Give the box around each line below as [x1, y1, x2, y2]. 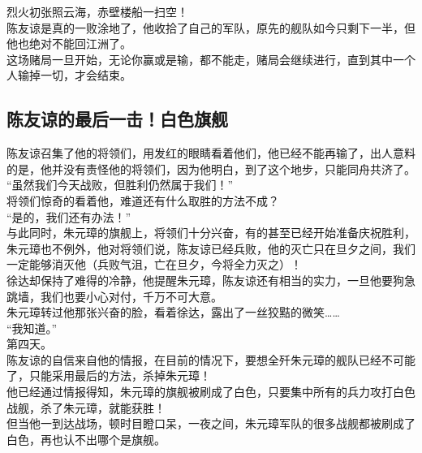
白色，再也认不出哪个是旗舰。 [6, 430, 166, 447]
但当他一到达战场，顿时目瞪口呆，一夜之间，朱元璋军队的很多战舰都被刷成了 [6, 415, 416, 432]
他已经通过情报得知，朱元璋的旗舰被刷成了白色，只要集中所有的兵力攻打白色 [6, 383, 416, 400]
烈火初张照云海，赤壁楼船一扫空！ [6, 3, 188, 19]
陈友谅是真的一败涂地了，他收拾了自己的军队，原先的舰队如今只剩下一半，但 [6, 19, 416, 36]
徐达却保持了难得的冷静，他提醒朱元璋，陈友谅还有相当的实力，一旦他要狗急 [6, 271, 416, 288]
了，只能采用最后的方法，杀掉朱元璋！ [6, 367, 211, 384]
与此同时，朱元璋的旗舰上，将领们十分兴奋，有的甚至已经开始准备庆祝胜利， [6, 224, 416, 241]
